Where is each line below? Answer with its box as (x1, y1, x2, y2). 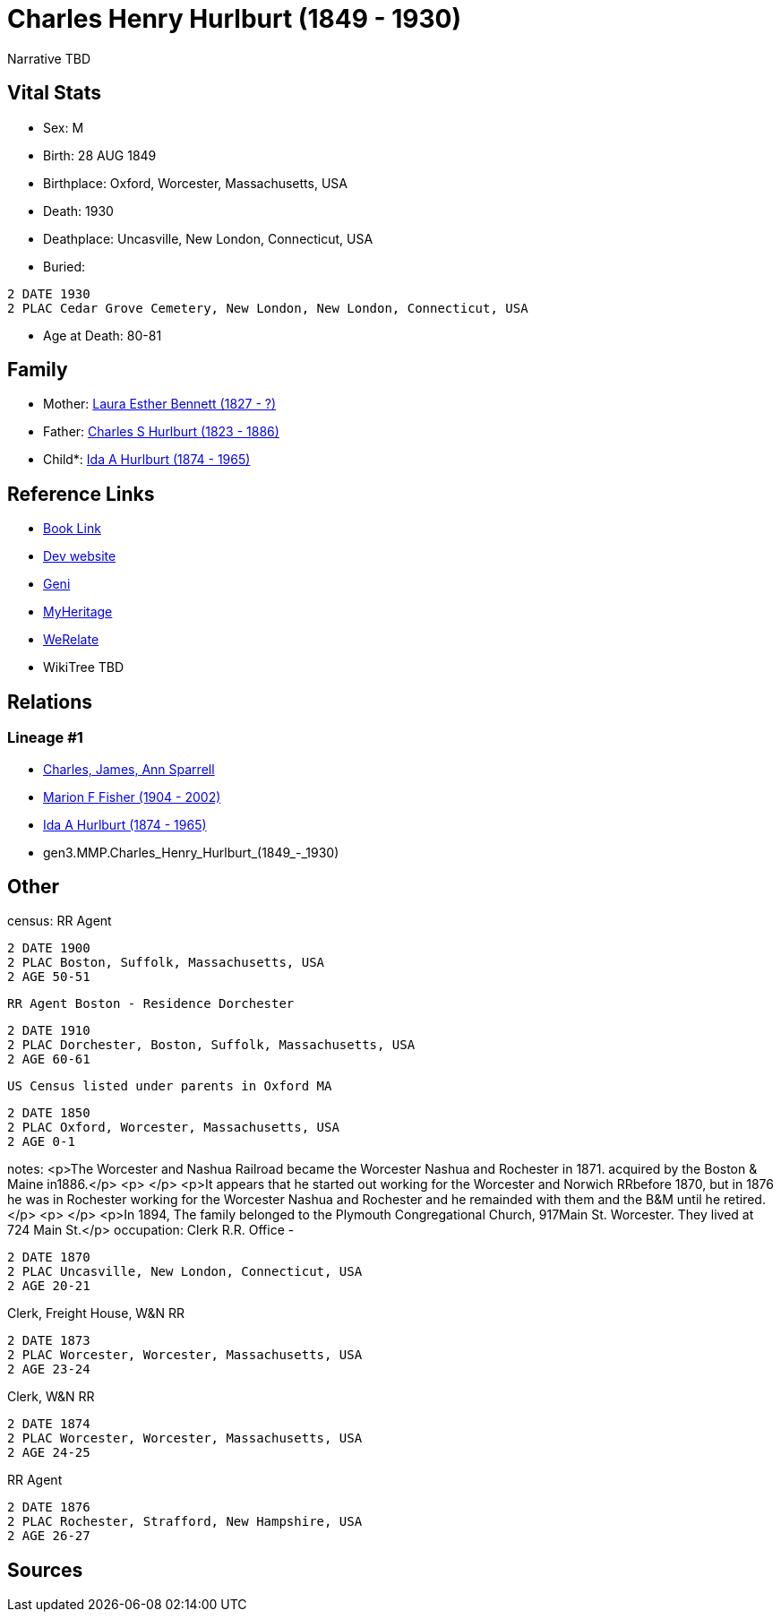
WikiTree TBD (43, 659, 124, 676)
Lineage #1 (7, 728, 83, 747)
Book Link (43, 521, 101, 537)
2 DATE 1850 (7, 1106, 90, 1121)
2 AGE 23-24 (7, 1362, 90, 1377)
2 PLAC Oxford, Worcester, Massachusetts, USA (7, 1120, 339, 1135)
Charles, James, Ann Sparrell (43, 761, 215, 777)
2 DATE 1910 (7, 1023, 90, 1038)
